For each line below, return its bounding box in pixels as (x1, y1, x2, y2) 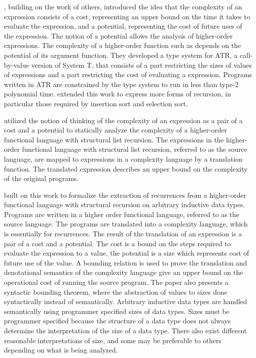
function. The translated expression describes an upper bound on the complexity (4, 163, 248, 174)
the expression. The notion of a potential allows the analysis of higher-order (4, 30, 233, 41)
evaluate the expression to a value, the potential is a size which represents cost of (4, 248, 249, 258)
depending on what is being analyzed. (4, 345, 118, 355)
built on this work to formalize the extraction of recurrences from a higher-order (4, 189, 247, 200)
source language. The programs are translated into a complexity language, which (4, 219, 248, 229)
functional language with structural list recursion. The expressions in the (4, 134, 224, 144)
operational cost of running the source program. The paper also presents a (4, 277, 228, 287)
